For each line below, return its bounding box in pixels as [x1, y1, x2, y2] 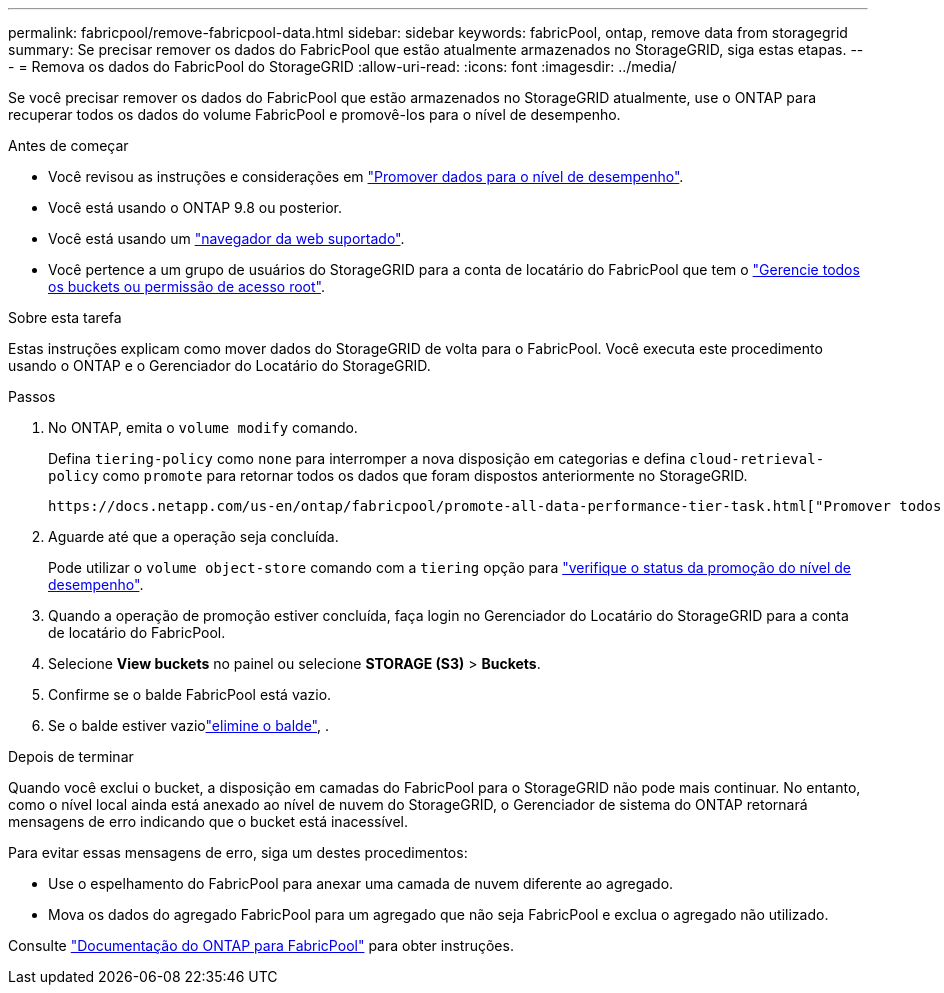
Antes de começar [8, 137, 129, 154]
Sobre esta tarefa [8, 309, 122, 326]
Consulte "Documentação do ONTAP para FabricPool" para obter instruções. [8, 937, 514, 954]
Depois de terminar [8, 748, 134, 765]
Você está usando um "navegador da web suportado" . [48, 230, 405, 247]
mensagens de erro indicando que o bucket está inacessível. [8, 813, 408, 830]
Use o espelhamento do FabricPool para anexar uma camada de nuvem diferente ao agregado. [48, 875, 674, 892]
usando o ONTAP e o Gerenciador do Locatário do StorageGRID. [8, 357, 431, 374]
